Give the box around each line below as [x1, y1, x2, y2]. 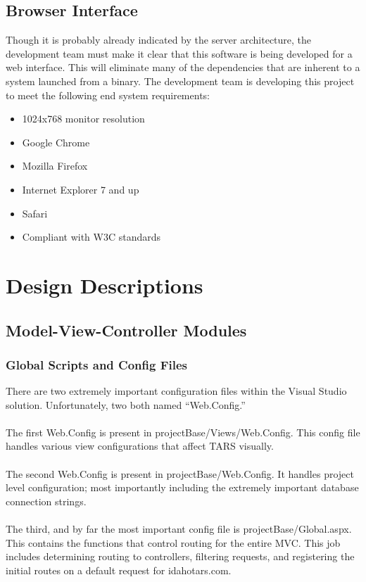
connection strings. [6, 493, 87, 508]
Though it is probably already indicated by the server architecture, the [6, 32, 312, 47]
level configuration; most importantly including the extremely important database [6, 480, 359, 495]
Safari [22, 205, 48, 220]
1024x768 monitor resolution [22, 111, 145, 126]
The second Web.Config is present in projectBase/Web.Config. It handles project [6, 466, 354, 481]
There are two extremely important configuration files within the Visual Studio [6, 384, 347, 398]
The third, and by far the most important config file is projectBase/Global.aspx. [6, 521, 352, 536]
